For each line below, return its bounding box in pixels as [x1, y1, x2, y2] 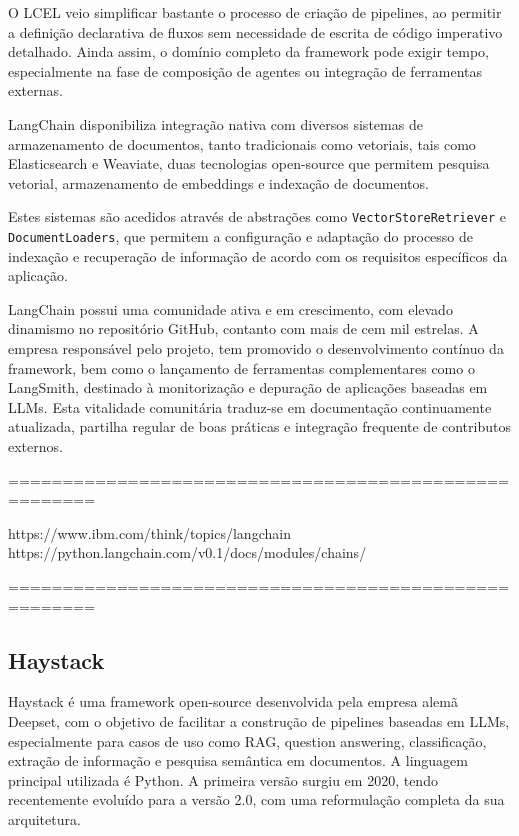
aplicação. [8, 265, 68, 286]
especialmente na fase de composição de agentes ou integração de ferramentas [8, 60, 483, 81]
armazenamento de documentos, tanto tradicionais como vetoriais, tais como [8, 133, 476, 154]
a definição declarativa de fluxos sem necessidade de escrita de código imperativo [8, 21, 503, 42]
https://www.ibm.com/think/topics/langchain [8, 522, 291, 543]
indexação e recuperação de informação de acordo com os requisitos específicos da [8, 245, 508, 266]
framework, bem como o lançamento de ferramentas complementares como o [8, 357, 475, 378]
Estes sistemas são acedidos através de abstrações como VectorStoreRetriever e [8, 206, 507, 227]
